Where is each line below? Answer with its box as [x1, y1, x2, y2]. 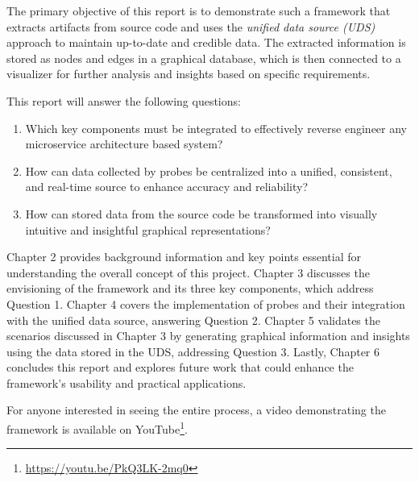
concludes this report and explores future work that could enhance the [6, 359, 354, 376]
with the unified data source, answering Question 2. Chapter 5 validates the [6, 311, 380, 328]
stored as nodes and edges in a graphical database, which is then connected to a [6, 49, 401, 66]
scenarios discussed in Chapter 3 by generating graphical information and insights [6, 327, 410, 344]
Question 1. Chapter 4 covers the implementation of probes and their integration [6, 295, 405, 312]
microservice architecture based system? [25, 135, 223, 152]
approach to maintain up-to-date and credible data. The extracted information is [6, 34, 406, 51]
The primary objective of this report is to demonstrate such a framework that [6, 2, 391, 19]
